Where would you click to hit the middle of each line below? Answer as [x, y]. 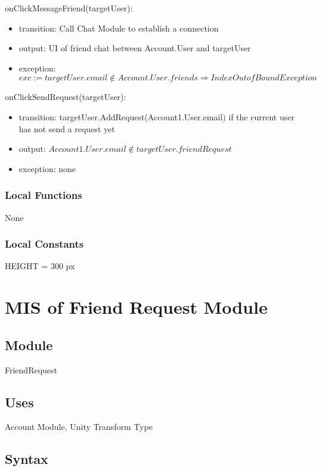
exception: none [47, 168]
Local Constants [44, 244]
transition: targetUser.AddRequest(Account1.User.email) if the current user [157, 116]
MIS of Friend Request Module [136, 307]
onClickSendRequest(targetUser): [66, 97]
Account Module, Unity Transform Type [79, 427]
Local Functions [44, 195]
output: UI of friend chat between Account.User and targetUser [135, 48]
